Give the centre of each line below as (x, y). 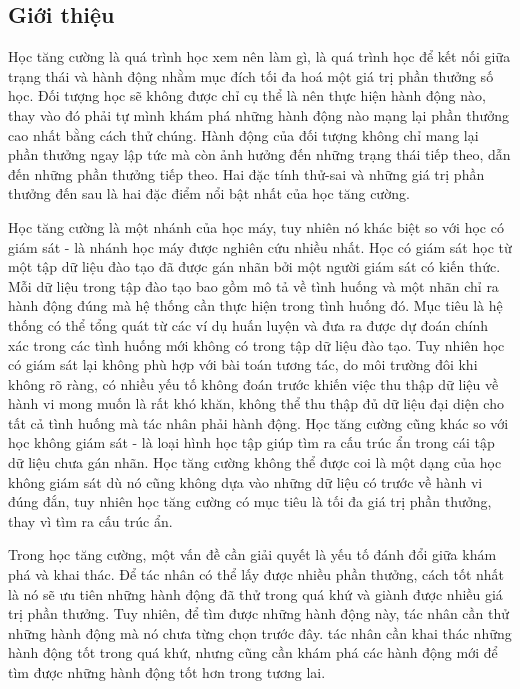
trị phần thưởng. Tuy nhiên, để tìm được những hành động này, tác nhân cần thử (259, 613)
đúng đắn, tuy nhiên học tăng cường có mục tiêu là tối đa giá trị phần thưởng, (250, 501)
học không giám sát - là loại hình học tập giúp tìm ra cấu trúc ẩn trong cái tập (251, 442)
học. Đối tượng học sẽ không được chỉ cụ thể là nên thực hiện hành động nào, (247, 95)
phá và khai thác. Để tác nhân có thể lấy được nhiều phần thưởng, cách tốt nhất (256, 574)
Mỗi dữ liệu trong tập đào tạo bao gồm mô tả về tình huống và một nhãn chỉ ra (253, 285)
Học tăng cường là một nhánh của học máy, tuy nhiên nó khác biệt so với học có (256, 226)
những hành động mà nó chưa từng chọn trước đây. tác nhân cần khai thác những (260, 632)
